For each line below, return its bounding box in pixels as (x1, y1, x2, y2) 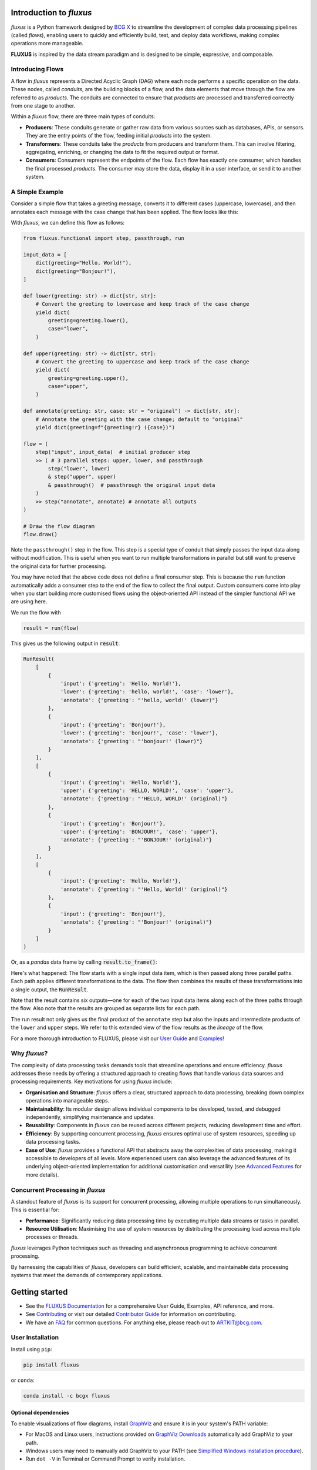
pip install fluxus (23, 1361, 79, 1368)
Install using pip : (11, 1345, 52, 1352)
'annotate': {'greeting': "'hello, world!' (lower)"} (60, 697, 218, 703)
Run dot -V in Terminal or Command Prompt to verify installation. (25, 1455, 186, 1462)
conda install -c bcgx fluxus (23, 1392, 110, 1399)
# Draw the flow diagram (23, 523, 95, 529)
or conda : (11, 1377, 35, 1384)
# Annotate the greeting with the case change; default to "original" (35, 416, 244, 423)
